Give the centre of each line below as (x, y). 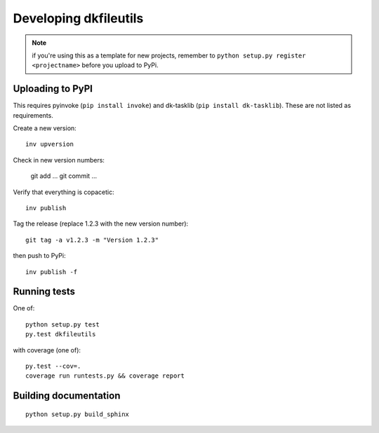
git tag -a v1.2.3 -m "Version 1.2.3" (92, 240)
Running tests (44, 292)
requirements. (33, 115)
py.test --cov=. (53, 366)
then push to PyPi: (39, 256)
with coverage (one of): (47, 350)
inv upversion (49, 144)
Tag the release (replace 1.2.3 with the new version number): (101, 224)
